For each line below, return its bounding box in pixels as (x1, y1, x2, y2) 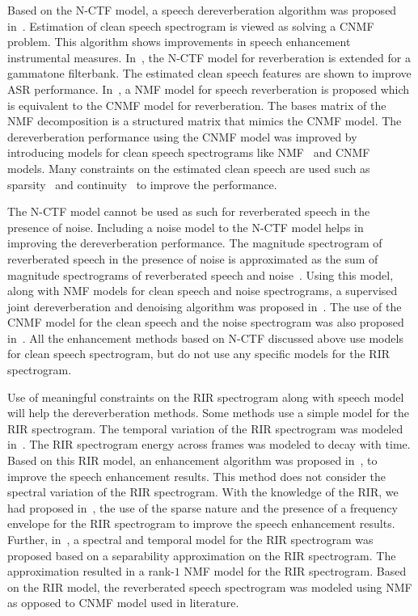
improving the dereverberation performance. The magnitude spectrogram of (7, 234, 382, 251)
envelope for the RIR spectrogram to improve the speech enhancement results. (7, 515, 395, 532)
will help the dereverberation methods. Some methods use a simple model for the (7, 404, 410, 421)
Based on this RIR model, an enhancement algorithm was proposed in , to (7, 452, 378, 469)
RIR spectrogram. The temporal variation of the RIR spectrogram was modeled (7, 420, 403, 437)
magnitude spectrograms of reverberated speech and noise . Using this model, (7, 266, 394, 283)
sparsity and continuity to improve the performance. (7, 175, 277, 192)
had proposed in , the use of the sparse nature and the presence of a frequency (7, 499, 398, 516)
